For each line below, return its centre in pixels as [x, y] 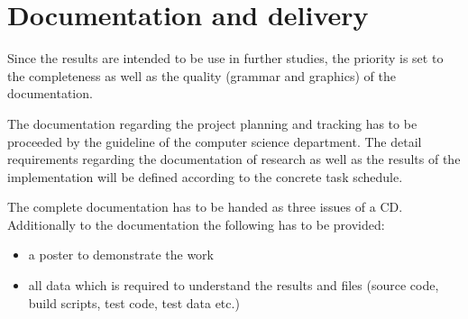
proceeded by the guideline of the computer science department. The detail [215, 141]
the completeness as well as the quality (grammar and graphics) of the [202, 75]
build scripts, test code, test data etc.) [134, 302]
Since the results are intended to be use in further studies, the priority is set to [225, 58]
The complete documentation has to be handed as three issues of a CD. [205, 207]
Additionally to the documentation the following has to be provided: [196, 224]
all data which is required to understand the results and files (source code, [234, 285]
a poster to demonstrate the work [121, 255]
